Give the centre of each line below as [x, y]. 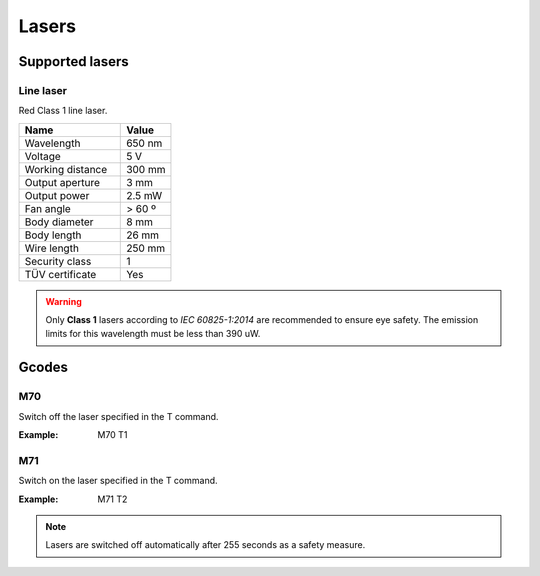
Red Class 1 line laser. [63, 111]
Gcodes [43, 367]
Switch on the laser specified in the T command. [118, 481]
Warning [63, 301]
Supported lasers [73, 61]
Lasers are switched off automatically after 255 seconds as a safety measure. [205, 545]
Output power [57, 195]
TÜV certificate [60, 274]
